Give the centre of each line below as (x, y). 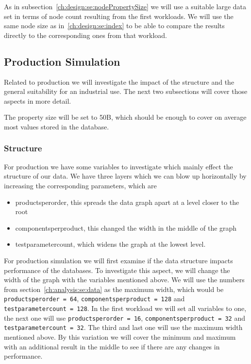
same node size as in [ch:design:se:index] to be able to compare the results (114, 26)
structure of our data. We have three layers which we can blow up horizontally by (125, 176)
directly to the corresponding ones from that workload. (85, 35)
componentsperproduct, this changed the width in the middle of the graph (126, 227)
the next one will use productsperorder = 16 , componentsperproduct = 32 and (125, 318)
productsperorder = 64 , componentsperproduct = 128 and (94, 299)
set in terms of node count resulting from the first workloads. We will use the (119, 16)
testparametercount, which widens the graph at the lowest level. (110, 244)
